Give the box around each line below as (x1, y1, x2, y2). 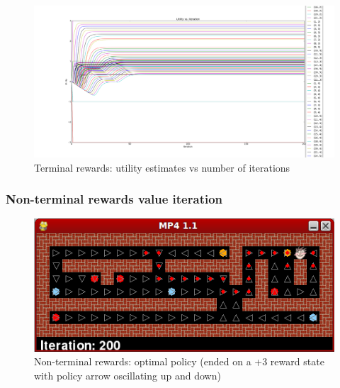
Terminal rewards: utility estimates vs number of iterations (34, 160, 290, 174)
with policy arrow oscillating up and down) (34, 367, 221, 382)
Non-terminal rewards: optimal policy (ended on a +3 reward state (34, 354, 324, 369)
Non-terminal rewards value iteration (6, 190, 223, 208)
